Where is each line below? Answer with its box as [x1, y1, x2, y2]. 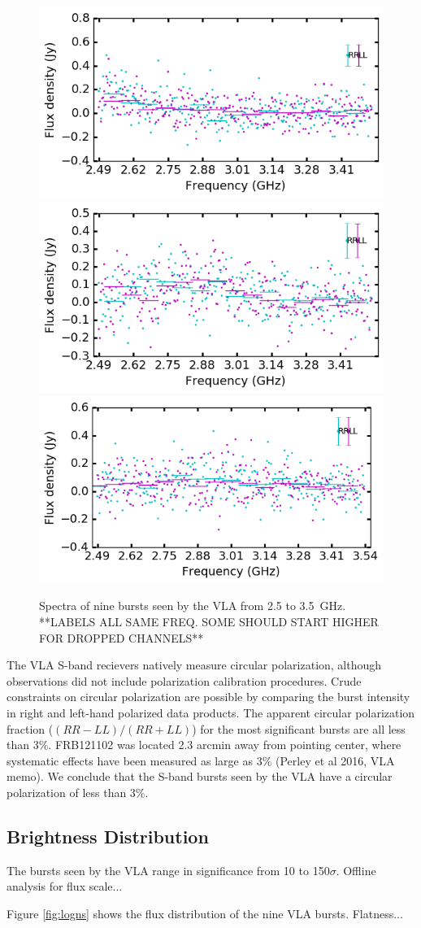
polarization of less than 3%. [7, 783, 149, 800]
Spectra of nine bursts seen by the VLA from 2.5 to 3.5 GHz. [39, 597, 346, 614]
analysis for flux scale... [7, 878, 123, 895]
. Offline [336, 861, 376, 878]
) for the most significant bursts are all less [192, 720, 406, 737]
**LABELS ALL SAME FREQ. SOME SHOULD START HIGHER [39, 612, 379, 630]
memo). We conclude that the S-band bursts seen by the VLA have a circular [7, 768, 393, 785]
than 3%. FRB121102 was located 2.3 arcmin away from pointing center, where [7, 736, 401, 753]
